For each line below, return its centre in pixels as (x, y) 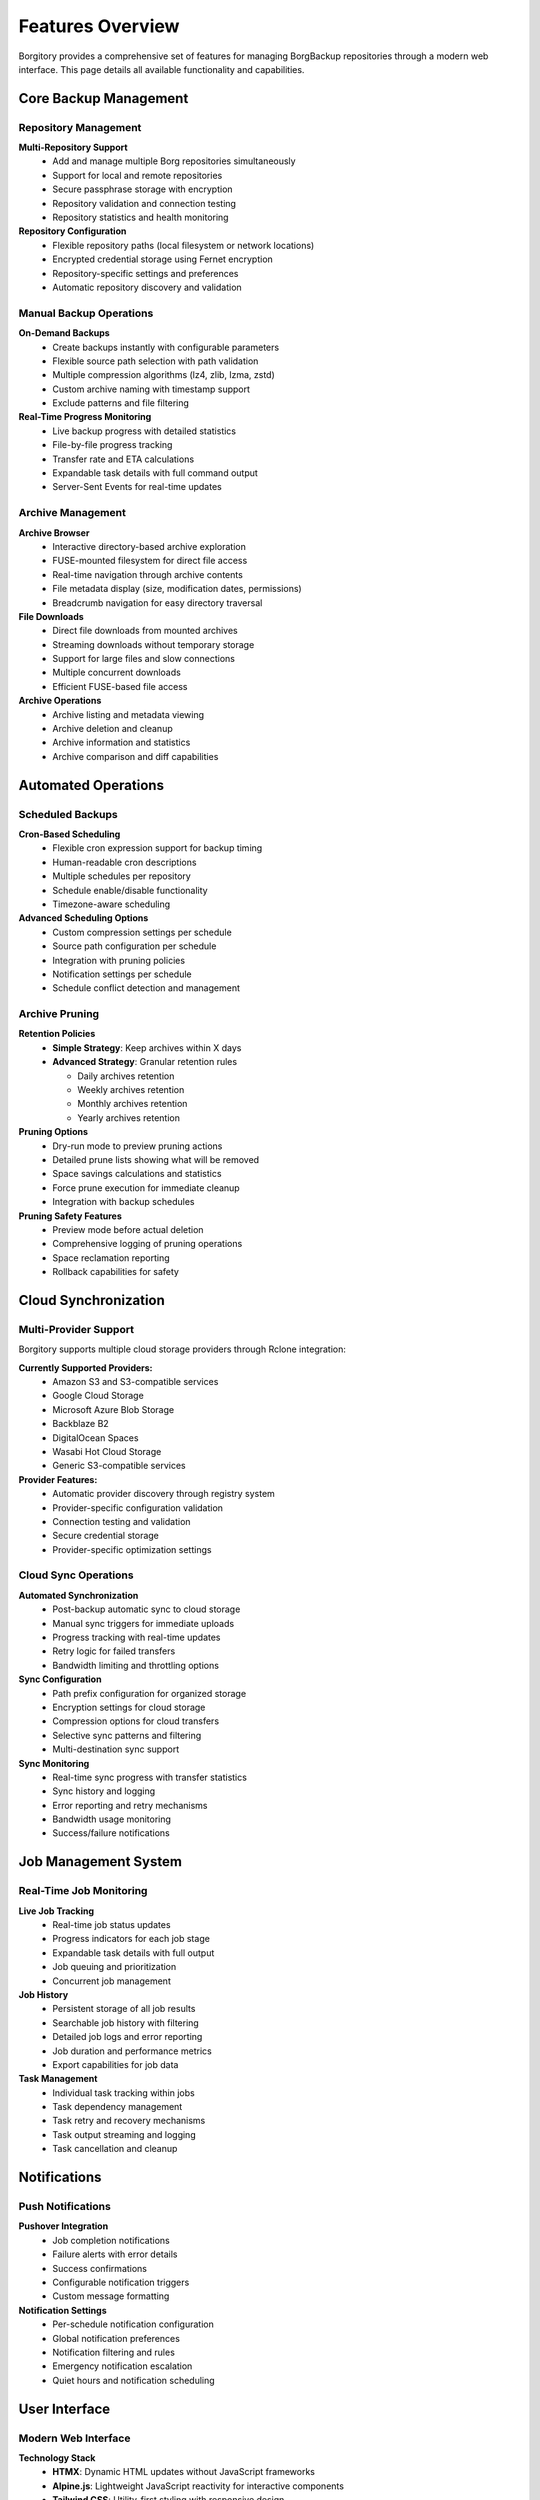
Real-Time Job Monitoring (83, 1891)
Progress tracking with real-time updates (136, 1637)
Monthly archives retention (132, 1104)
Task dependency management (117, 2107)
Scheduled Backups (68, 814)
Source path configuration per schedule (134, 946)
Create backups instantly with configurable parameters (166, 347)
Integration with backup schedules (123, 1202)
